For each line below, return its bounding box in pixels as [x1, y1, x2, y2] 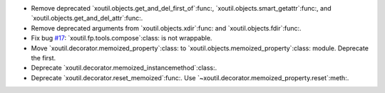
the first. [31, 53, 56, 62]
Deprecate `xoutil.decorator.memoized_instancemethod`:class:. [31, 64, 217, 72]
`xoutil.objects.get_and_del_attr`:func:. [31, 14, 143, 23]
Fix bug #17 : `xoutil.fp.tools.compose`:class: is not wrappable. [31, 34, 212, 43]
